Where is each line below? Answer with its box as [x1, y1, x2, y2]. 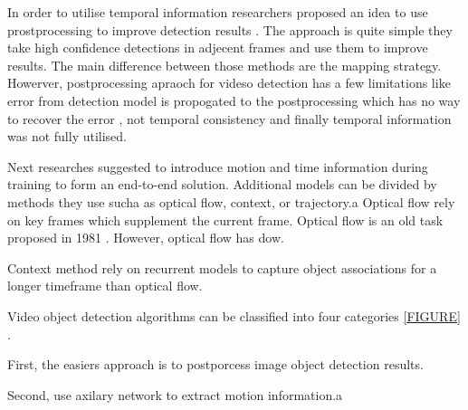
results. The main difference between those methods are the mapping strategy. [7, 55, 442, 74]
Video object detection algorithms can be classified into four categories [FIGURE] [7, 306, 461, 325]
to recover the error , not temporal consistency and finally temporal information [7, 109, 452, 128]
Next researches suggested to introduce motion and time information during [7, 157, 428, 176]
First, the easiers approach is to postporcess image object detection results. [7, 355, 424, 374]
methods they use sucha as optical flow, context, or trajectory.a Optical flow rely [7, 192, 455, 211]
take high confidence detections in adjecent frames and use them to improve [7, 38, 428, 57]
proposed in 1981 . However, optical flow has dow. [7, 228, 284, 247]
